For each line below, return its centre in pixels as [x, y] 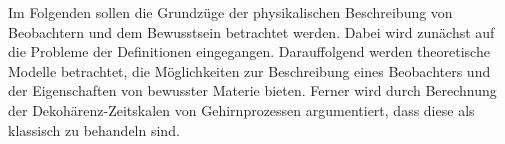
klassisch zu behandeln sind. [94, 129]
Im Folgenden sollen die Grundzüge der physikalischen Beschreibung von [230, 12]
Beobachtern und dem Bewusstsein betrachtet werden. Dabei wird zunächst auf [251, 31]
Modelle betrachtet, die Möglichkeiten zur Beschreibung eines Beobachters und [249, 70]
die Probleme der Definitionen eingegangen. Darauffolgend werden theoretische [249, 51]
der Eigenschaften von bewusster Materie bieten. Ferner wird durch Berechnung [252, 90]
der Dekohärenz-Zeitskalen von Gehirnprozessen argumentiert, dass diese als [241, 109]
